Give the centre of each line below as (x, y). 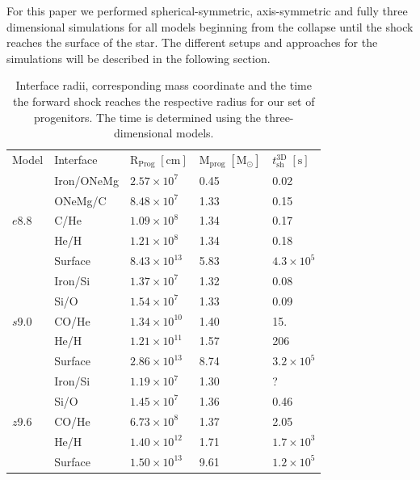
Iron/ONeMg (86, 180)
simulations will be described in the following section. (139, 58)
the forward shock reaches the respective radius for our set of (164, 101)
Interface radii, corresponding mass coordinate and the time (164, 85)
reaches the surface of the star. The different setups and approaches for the (192, 42)
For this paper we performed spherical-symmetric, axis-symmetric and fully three (207, 11)
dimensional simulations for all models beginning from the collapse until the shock (210, 26)
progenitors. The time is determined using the (147, 117)
